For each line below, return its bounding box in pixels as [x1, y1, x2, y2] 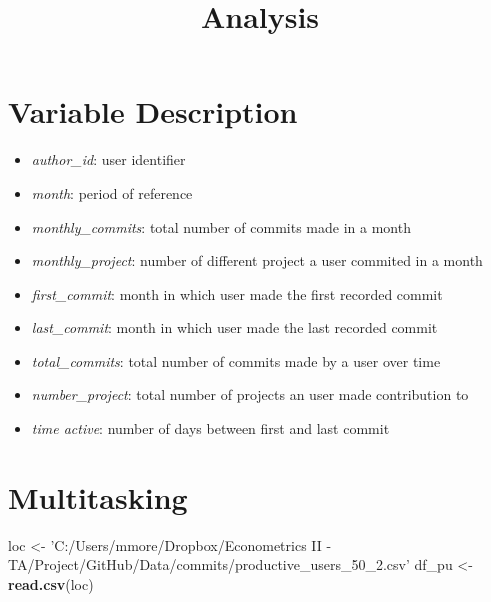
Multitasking [8, 476, 188, 517]
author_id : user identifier [31, 149, 186, 170]
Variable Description [8, 91, 298, 132]
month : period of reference [31, 182, 193, 203]
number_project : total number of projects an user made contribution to [31, 384, 469, 405]
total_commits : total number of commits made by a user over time [31, 350, 441, 371]
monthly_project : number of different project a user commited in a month [31, 250, 483, 271]
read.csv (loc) [8, 573, 94, 594]
